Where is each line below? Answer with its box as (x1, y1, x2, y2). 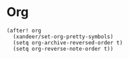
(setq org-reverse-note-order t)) (13, 45, 114, 52)
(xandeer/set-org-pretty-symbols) (13, 33, 114, 40)
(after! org (6, 27, 41, 34)
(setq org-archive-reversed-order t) (13, 39, 123, 46)
